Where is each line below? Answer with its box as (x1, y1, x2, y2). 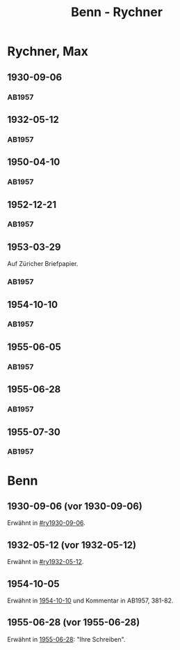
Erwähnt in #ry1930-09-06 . (7, 519, 85, 527)
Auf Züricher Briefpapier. (7, 260, 79, 268)
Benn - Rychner (70, 4, 163, 20)
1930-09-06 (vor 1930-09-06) (7, 501, 142, 512)
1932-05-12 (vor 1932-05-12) (7, 539, 137, 551)
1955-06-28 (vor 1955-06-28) (7, 616, 140, 628)
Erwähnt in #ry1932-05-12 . (7, 558, 84, 566)
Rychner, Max (7, 43, 89, 59)
